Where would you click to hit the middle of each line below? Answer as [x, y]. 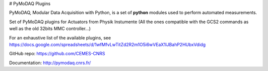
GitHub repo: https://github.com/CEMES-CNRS [57, 54]
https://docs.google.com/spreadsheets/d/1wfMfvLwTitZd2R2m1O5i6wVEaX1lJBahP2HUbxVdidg [107, 44]
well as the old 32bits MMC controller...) [50, 29]
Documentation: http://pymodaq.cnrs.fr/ [50, 63]
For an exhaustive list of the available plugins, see [60, 37]
